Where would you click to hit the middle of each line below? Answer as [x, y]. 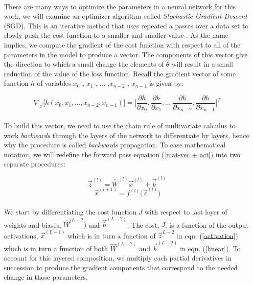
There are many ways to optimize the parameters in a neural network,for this [120, 6]
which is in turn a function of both [56, 248]
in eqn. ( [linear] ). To [210, 248]
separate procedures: [35, 164]
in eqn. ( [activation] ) [207, 235]
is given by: [166, 83]
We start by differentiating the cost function [70, 211]
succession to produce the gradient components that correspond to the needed [121, 267]
